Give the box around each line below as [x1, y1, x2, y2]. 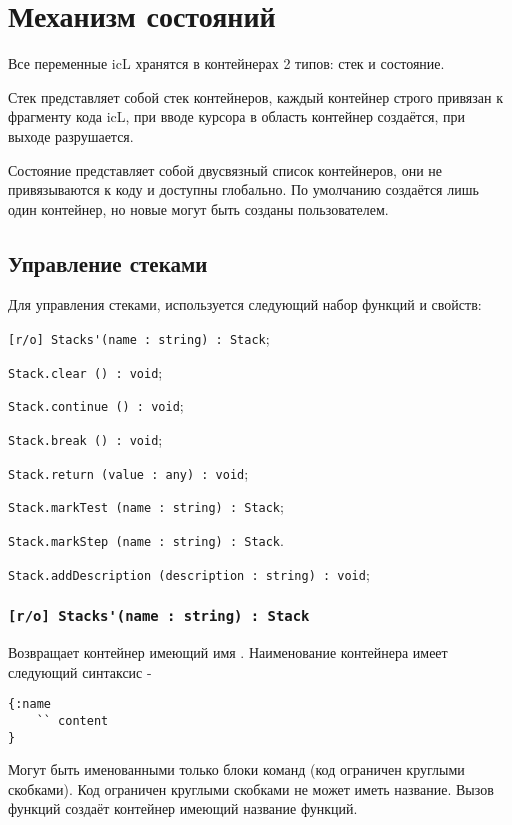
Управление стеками [8, 247, 208, 278]
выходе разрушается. [8, 125, 134, 146]
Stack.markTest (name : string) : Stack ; [8, 496, 284, 517]
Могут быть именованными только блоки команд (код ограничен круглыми [8, 759, 465, 780]
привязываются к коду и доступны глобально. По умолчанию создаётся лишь [8, 179, 479, 200]
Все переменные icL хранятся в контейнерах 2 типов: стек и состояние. [8, 53, 445, 74]
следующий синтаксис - [8, 661, 152, 682]
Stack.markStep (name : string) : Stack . [8, 530, 284, 551]
